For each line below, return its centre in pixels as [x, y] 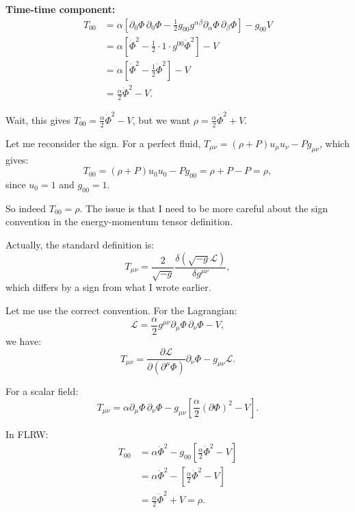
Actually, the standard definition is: [80, 244]
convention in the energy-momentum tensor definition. [119, 221]
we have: [24, 341]
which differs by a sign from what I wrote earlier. [108, 287]
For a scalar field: [42, 391]
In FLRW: [27, 434]
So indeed [26, 208]
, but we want [161, 119]
